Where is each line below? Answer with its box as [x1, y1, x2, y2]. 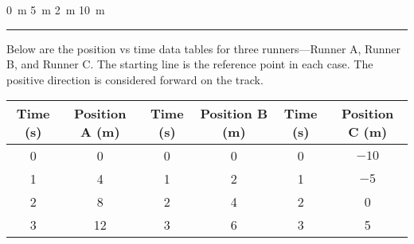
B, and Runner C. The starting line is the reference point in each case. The [6, 56, 373, 72]
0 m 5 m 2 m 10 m [6, 2, 105, 17]
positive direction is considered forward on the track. [6, 71, 264, 87]
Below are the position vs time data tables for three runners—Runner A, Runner [6, 40, 401, 56]
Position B [200, 104, 268, 123]
